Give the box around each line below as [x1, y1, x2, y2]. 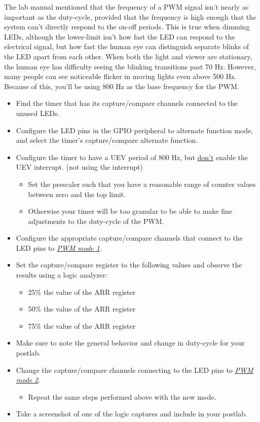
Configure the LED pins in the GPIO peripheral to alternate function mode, [16, 125, 253, 135]
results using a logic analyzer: [16, 270, 108, 280]
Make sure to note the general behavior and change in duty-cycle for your [16, 337, 245, 348]
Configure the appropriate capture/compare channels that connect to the [16, 233, 243, 243]
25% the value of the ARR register [28, 286, 136, 297]
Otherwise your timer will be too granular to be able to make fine [28, 206, 232, 216]
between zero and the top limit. [28, 188, 126, 199]
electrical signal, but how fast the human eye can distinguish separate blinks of [4, 41, 249, 52]
